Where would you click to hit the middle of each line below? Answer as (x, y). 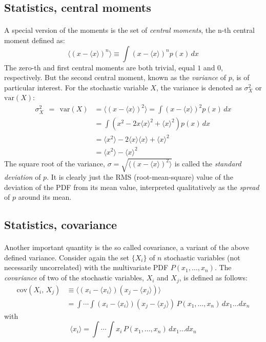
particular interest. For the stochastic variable (76, 87)
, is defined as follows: (213, 278)
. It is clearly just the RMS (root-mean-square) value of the (140, 177)
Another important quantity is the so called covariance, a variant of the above (127, 247)
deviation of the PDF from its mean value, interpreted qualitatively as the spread (132, 187)
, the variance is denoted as (199, 87)
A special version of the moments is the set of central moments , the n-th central (129, 30)
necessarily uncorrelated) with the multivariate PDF (86, 267)
